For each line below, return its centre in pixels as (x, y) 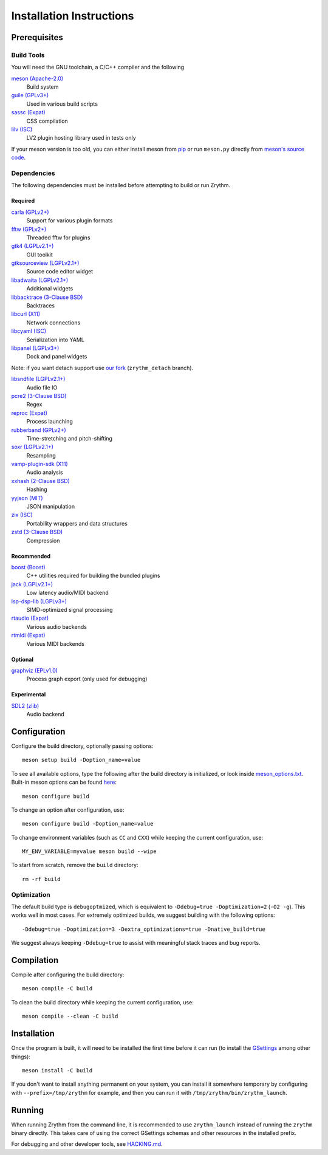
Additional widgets (50, 289)
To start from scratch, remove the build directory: (75, 865)
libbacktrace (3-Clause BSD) (47, 297)
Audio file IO (42, 387)
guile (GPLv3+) (30, 95)
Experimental (29, 694)
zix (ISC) (22, 515)
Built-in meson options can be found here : (64, 782)
